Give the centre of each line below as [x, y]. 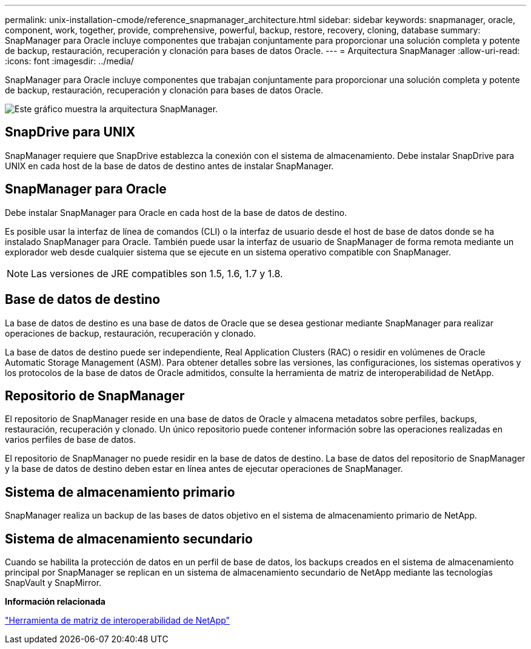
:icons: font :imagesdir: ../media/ [69, 61]
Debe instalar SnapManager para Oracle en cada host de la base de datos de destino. [176, 212]
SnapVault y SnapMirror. [53, 583]
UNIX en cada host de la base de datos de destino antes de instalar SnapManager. [169, 166]
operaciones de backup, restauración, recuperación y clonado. [131, 333]
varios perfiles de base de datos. [70, 440]
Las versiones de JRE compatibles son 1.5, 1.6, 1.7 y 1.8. [157, 273]
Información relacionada [55, 602]
